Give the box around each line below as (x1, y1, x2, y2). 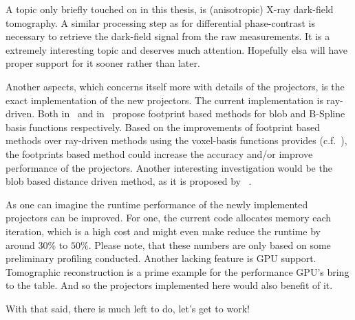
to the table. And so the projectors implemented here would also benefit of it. (6, 278, 333, 292)
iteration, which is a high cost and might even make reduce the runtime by (6, 223, 321, 238)
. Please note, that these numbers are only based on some (88, 237, 331, 252)
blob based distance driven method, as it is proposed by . (6, 174, 252, 188)
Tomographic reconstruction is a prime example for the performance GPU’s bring (6, 264, 349, 279)
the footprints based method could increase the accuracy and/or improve (6, 146, 313, 161)
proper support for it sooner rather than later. (6, 56, 200, 70)
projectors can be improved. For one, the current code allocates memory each (6, 210, 332, 225)
